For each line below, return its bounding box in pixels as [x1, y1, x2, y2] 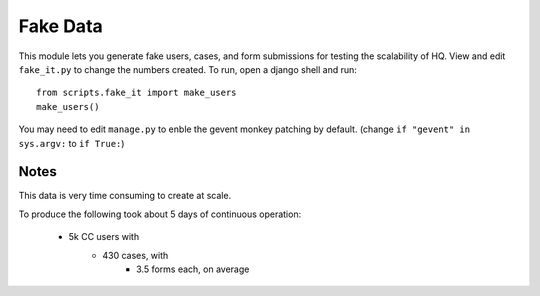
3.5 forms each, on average [136, 263, 250, 275]
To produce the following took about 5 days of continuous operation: [18, 208, 302, 220]
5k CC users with [68, 231, 140, 243]
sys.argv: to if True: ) [18, 137, 125, 149]
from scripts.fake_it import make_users [36, 87, 237, 99]
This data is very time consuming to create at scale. [18, 190, 232, 202]
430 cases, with [102, 249, 169, 261]
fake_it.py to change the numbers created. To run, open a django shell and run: [18, 63, 357, 75]
